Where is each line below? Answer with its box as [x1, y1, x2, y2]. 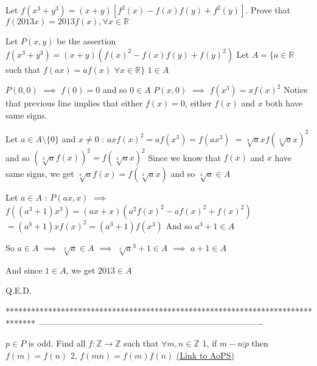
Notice [284, 83, 308, 96]
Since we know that [148, 151, 221, 164]
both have [265, 97, 302, 109]
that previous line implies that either [5, 97, 143, 109]
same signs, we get [5, 167, 74, 180]
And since [5, 263, 43, 276]
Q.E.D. [5, 284, 32, 297]
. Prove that [245, 4, 291, 16]
